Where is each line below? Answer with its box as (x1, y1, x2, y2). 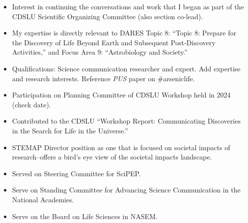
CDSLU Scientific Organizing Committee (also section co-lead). (12, 11, 203, 21)
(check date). (12, 99, 51, 109)
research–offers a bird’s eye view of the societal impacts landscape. (12, 152, 212, 162)
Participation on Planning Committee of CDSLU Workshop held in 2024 (12, 90, 231, 100)
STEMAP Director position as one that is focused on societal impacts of (12, 142, 230, 152)
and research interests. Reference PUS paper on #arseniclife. (12, 73, 195, 83)
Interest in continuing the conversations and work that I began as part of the (12, 1, 244, 11)
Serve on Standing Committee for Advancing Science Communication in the (12, 185, 241, 195)
